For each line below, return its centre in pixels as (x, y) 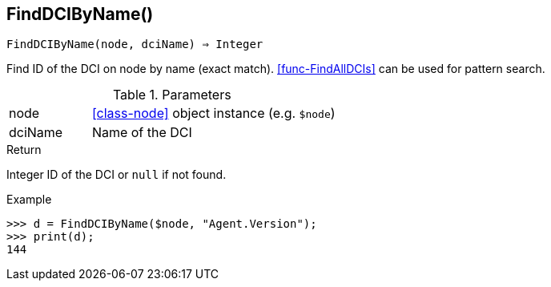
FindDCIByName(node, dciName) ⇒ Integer (135, 44)
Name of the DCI (142, 133)
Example (29, 200)
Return (24, 150)
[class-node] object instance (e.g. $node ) (213, 113)
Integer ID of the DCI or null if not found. (117, 175)
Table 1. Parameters (172, 95)
